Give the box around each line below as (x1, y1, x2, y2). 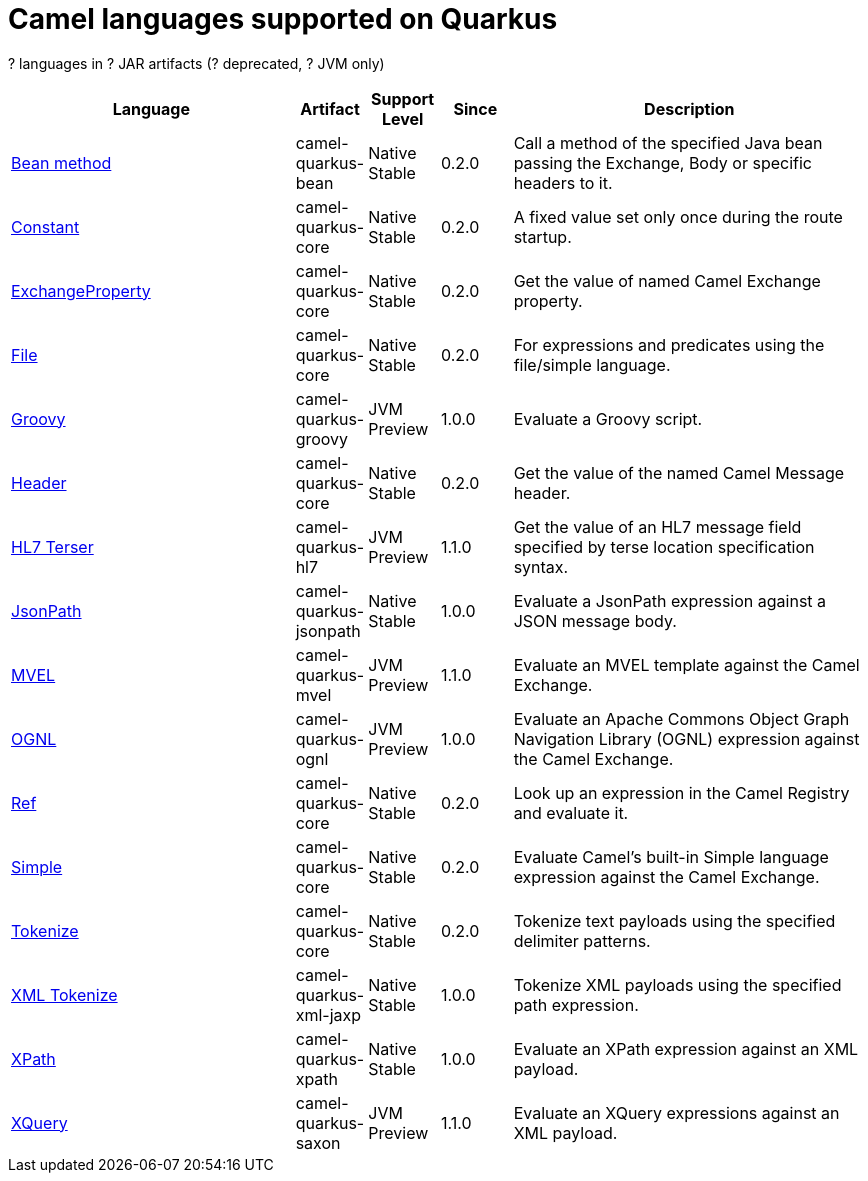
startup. (513, 226, 572, 247)
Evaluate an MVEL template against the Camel (513, 654, 860, 675)
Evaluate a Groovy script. (513, 408, 703, 429)
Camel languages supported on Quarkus (8, 2, 558, 36)
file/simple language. (513, 354, 671, 375)
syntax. (513, 556, 569, 577)
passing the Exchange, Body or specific (513, 152, 812, 173)
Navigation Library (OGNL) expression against (513, 728, 860, 749)
